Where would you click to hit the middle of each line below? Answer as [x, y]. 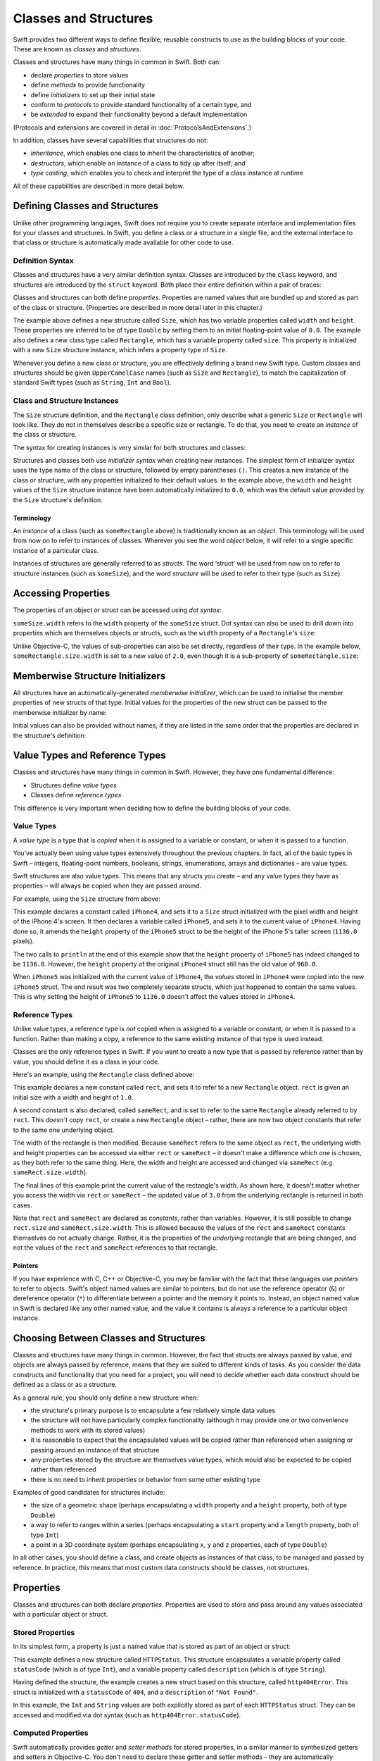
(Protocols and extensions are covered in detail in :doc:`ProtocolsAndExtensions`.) [132, 127]
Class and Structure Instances [66, 401]
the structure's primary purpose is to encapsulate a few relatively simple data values [153, 1410]
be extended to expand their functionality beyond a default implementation [139, 114]
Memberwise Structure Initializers [89, 676]
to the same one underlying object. [64, 1130]
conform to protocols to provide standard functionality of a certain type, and [141, 104]
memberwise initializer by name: [60, 712]
